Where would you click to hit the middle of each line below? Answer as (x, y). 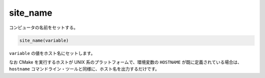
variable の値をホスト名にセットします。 (52, 53)
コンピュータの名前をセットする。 (43, 27)
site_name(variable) (44, 40)
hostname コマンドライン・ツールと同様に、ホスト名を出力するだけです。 (84, 69)
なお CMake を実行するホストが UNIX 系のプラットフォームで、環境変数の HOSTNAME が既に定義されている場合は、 (126, 62)
